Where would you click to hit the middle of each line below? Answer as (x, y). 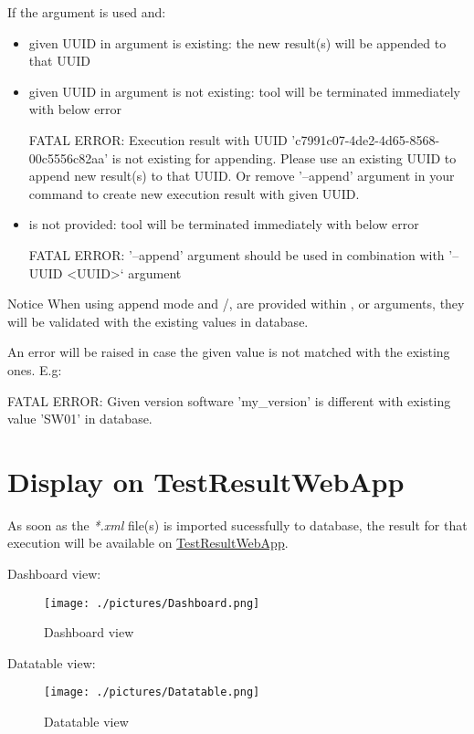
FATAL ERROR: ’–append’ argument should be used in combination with (237, 254)
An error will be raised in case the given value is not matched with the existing (229, 352)
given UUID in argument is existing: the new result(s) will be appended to (237, 42)
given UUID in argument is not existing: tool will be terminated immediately (244, 91)
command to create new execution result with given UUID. (194, 193)
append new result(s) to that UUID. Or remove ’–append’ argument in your (242, 176)
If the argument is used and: (87, 12)
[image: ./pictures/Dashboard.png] (152, 603)
